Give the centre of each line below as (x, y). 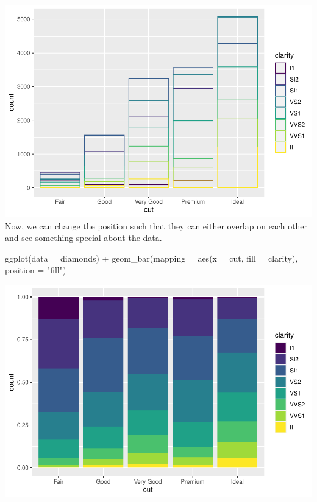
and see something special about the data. (84, 238)
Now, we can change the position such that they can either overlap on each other (156, 225)
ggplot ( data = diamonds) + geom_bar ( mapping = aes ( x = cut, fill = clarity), (151, 258)
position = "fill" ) (36, 270)
